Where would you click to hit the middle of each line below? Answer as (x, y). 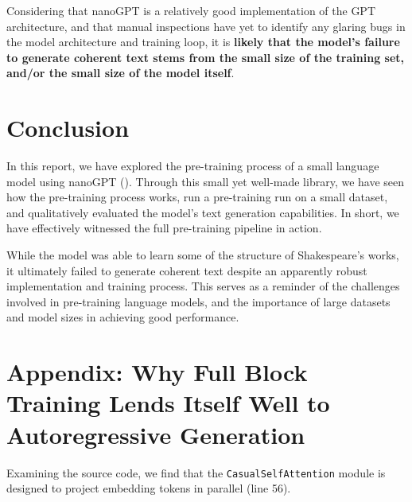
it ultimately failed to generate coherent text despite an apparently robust (187, 270)
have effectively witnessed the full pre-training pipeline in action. (164, 228)
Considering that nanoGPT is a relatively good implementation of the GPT (191, 10)
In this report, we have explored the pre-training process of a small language (193, 166)
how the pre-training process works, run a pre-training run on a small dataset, (197, 197)
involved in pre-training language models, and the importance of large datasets (198, 301)
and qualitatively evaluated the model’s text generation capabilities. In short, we (203, 212)
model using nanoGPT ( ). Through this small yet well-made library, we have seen (206, 181)
